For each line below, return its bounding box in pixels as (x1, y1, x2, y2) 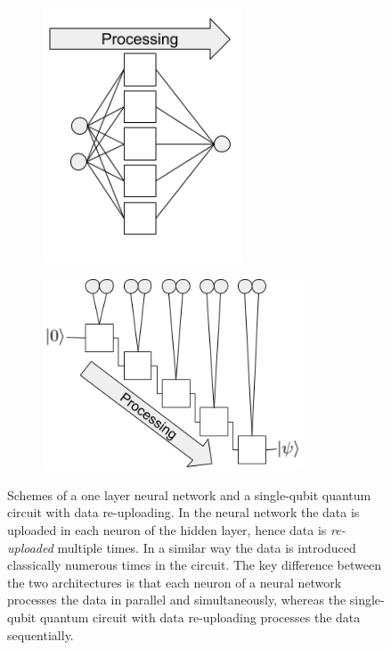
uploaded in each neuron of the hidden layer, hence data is (7, 521, 327, 539)
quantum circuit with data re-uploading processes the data (39, 607, 361, 626)
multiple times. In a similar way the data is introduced (57, 538, 356, 556)
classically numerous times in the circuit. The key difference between (7, 555, 381, 574)
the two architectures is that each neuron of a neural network (7, 572, 342, 591)
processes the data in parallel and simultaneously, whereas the (7, 590, 346, 609)
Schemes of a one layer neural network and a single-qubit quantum (7, 485, 371, 504)
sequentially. (7, 625, 74, 644)
